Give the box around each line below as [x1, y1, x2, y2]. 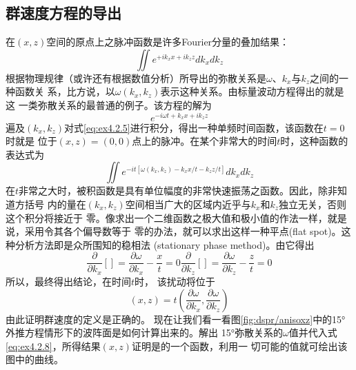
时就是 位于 [6, 134, 57, 148]
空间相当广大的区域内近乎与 [125, 197, 251, 212]
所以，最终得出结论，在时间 [6, 274, 131, 288]
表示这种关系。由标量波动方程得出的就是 [160, 84, 344, 99]
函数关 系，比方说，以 [14, 84, 115, 99]
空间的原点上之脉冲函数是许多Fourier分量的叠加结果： [46, 34, 290, 49]
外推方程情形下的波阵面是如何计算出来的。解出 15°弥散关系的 [6, 325, 283, 340]
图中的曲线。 [6, 352, 63, 367]
